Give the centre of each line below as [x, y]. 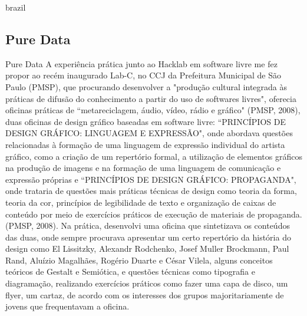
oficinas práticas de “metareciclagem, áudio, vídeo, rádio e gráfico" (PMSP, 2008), [153, 110]
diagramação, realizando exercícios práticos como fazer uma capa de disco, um [147, 283]
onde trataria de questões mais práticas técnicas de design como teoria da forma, [151, 191]
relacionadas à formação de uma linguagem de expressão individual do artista [145, 144]
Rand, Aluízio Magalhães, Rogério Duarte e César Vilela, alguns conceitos [139, 260]
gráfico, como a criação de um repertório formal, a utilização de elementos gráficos [154, 156]
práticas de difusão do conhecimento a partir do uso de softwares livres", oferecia [151, 98]
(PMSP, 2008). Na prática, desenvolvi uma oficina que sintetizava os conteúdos [148, 226]
